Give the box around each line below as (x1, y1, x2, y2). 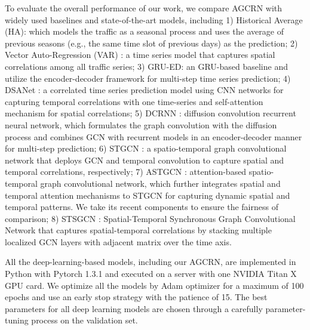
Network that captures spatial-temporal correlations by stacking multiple (5, 224, 272, 236)
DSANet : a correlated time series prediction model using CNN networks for (5, 84, 284, 96)
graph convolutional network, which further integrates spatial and (40, 177, 281, 189)
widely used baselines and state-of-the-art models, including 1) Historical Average (5, 13, 303, 26)
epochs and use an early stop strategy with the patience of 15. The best (5, 291, 268, 303)
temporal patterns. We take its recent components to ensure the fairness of (5, 201, 278, 213)
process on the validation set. (31, 314, 138, 326)
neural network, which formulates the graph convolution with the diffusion (5, 118, 277, 131)
